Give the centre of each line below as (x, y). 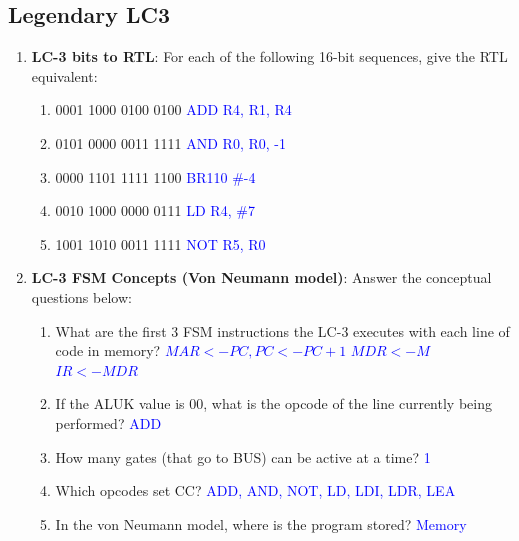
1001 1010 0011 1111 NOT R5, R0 (160, 243)
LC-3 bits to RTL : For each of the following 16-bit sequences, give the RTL (269, 56)
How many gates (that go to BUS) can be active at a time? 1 (243, 456)
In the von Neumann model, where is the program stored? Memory (261, 523)
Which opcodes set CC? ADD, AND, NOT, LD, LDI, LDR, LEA (255, 490)
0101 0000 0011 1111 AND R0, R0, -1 (170, 142)
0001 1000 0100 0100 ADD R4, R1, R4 (173, 109)
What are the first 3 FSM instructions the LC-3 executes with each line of (282, 330)
